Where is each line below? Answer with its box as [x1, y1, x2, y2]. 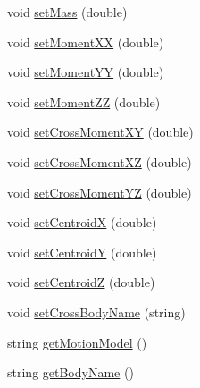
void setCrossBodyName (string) [7, 302, 186, 321]
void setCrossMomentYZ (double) [7, 182, 192, 201]
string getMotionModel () [7, 333, 147, 351]
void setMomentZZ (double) [7, 92, 161, 111]
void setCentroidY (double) [7, 242, 157, 261]
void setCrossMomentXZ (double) [7, 152, 192, 171]
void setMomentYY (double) [7, 63, 164, 81]
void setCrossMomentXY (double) [7, 122, 194, 141]
